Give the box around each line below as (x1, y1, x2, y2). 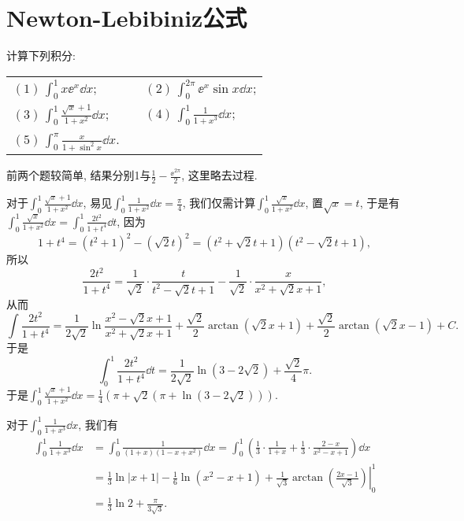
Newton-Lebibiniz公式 (6, 2, 247, 34)
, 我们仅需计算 (182, 194, 256, 211)
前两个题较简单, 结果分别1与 (6, 167, 151, 183)
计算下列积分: (6, 47, 76, 64)
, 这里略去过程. (181, 167, 258, 183)
